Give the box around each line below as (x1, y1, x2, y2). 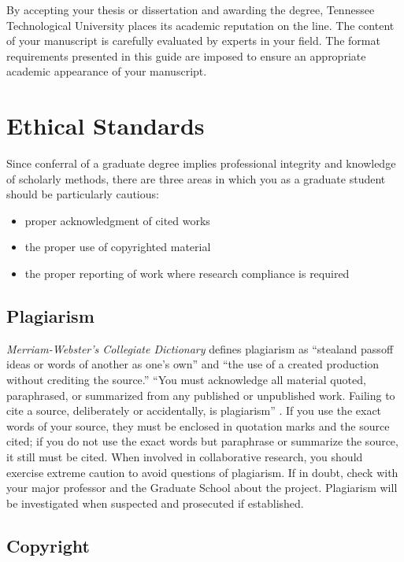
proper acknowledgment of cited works (24, 212, 210, 228)
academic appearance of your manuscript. (6, 63, 207, 79)
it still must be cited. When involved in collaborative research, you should (6, 449, 363, 465)
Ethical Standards (6, 109, 205, 142)
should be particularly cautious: (6, 186, 159, 202)
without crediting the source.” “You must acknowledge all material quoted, (6, 372, 366, 388)
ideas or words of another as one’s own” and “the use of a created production (6, 356, 380, 372)
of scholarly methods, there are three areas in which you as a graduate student (6, 170, 386, 187)
